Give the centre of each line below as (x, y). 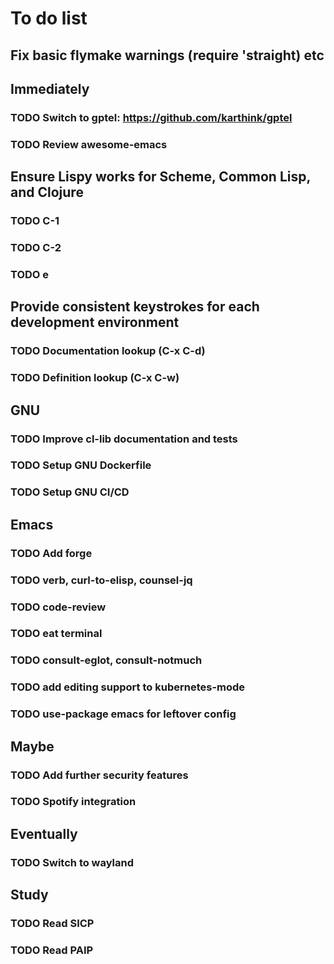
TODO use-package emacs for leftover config (123, 714)
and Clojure (47, 192)
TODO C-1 (35, 221)
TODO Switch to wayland (72, 862)
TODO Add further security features (99, 775)
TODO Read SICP (52, 924)
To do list (49, 18)
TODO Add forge (51, 553)
